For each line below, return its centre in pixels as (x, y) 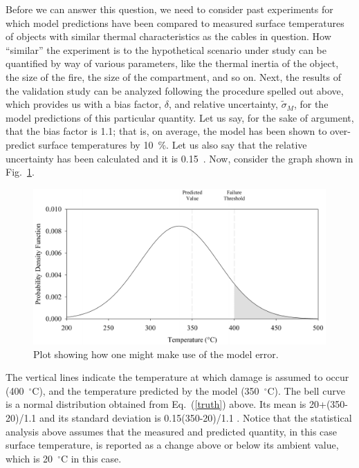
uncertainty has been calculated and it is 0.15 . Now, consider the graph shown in (179, 158)
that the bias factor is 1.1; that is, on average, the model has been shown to (166, 131)
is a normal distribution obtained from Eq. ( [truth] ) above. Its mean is (156, 404)
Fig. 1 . (20, 172)
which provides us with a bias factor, (84, 104)
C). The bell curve (306, 390)
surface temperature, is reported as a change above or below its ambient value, (172, 445)
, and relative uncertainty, (223, 104)
